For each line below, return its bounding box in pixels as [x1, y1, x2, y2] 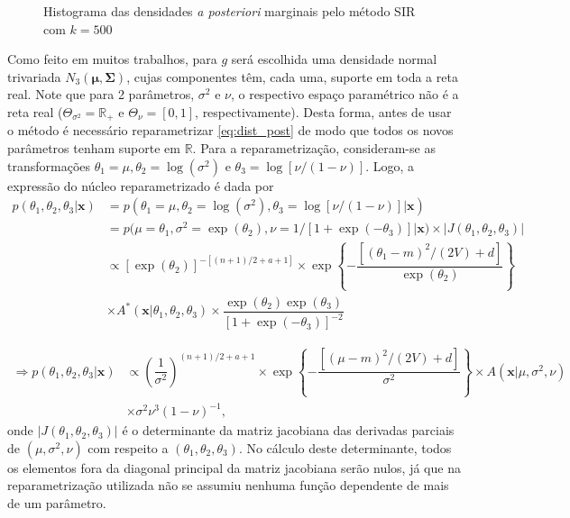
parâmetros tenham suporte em [7, 139, 180, 158]
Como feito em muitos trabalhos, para [7, 50, 217, 68]
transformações [7, 156, 91, 175]
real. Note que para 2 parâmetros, [7, 85, 195, 104]
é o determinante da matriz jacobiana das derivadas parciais [122, 421, 455, 440]
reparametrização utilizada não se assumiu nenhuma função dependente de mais [7, 476, 449, 495]
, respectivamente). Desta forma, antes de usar [195, 102, 452, 121]
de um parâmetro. [7, 493, 106, 512]
